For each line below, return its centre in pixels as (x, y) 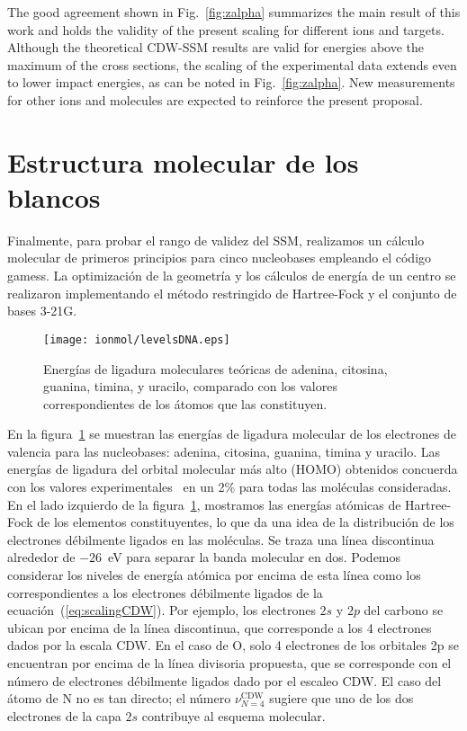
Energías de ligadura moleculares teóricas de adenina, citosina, (216, 368)
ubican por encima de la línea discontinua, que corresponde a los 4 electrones (220, 627)
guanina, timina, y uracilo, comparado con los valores (190, 386)
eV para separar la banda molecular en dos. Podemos (255, 557)
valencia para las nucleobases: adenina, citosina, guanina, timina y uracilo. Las (224, 451)
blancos (54, 196)
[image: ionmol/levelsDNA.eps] (137, 339)
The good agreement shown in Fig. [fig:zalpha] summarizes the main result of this (234, 12)
